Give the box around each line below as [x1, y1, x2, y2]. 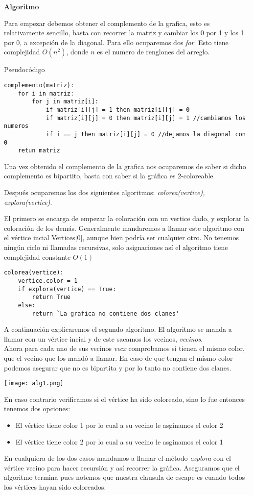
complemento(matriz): [4, 81, 74, 89]
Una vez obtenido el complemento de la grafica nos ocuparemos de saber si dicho [4, 161, 246, 171]
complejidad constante [4, 251, 71, 262]
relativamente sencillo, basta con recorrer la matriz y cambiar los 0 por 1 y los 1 [4, 27, 244, 38]
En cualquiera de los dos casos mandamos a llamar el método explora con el [4, 453, 231, 463]
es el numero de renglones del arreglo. [97, 47, 210, 57]
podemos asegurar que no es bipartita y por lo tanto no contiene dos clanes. [4, 362, 231, 372]
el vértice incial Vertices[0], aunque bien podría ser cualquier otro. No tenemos [4, 232, 239, 243]
